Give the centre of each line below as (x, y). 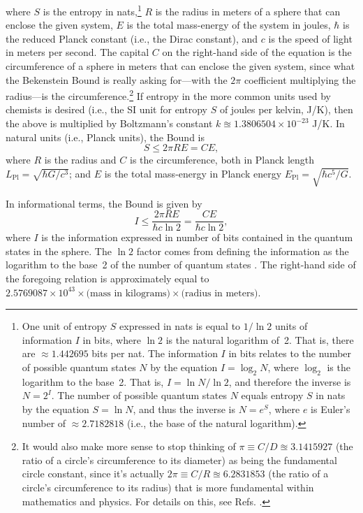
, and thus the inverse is (184, 409)
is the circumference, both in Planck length (222, 160)
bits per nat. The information (155, 353)
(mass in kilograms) (128, 293)
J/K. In (328, 123)
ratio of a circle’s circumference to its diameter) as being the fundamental (179, 460)
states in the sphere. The (59, 251)
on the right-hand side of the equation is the (257, 52)
